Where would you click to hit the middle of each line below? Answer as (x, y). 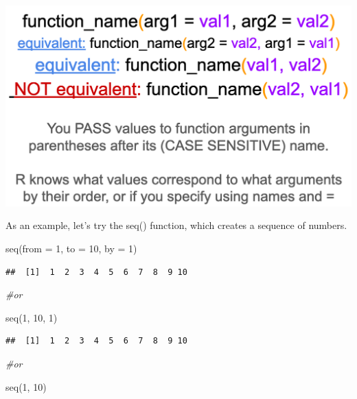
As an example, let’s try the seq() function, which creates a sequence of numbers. (176, 225)
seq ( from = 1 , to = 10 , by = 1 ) (71, 249)
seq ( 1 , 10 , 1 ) (32, 317)
